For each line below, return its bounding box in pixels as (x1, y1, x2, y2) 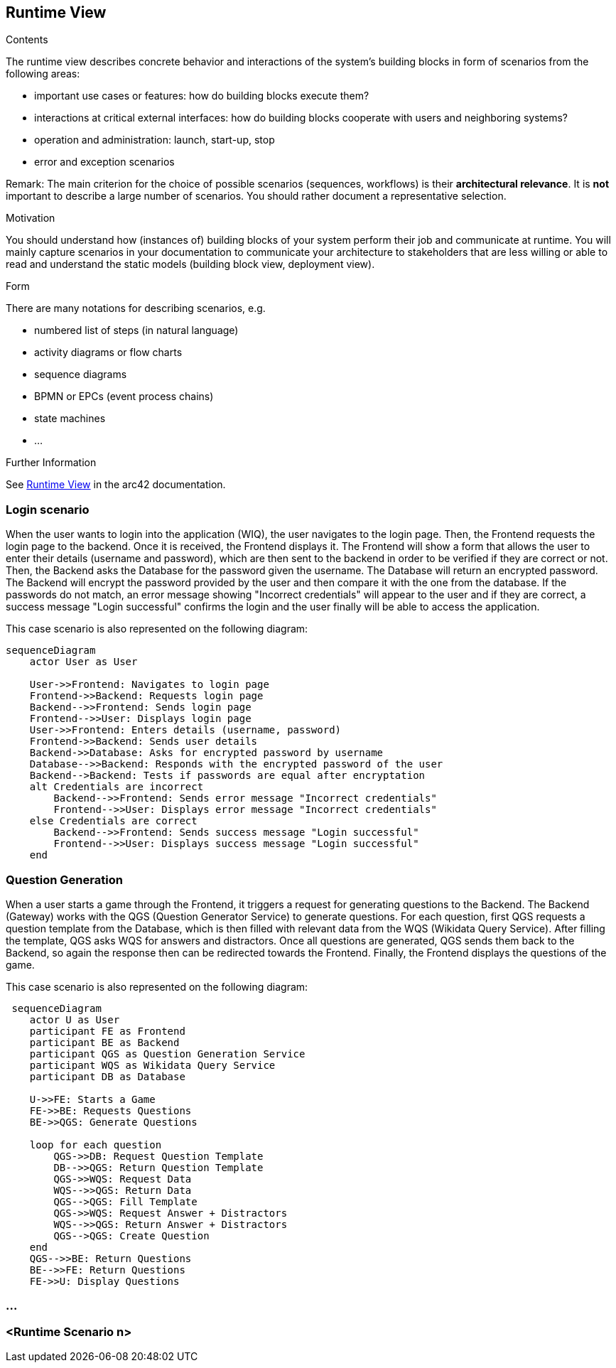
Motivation (6, 212, 55, 225)
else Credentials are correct (29, 815, 198, 827)
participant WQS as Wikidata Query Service (29, 1059, 276, 1071)
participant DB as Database (29, 1070, 185, 1082)
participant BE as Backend (29, 1036, 180, 1048)
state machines (34, 412, 106, 425)
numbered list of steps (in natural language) (34, 324, 239, 337)
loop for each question (29, 1138, 162, 1151)
